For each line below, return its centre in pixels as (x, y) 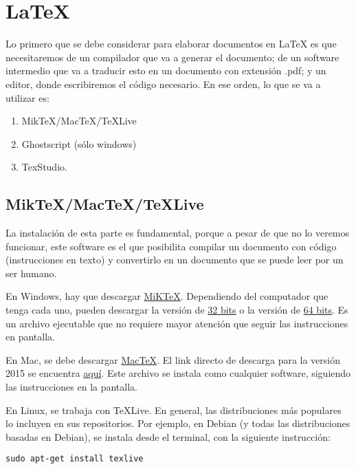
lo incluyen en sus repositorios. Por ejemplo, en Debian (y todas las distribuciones (178, 423)
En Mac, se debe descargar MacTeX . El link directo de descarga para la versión (173, 359)
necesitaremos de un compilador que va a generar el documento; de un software (173, 57)
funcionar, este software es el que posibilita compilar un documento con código (171, 246)
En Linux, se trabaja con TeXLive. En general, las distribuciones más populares (174, 410)
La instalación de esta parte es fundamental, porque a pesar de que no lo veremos (178, 233)
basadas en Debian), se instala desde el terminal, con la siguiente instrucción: (168, 436)
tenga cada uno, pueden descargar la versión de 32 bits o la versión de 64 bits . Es (177, 310)
